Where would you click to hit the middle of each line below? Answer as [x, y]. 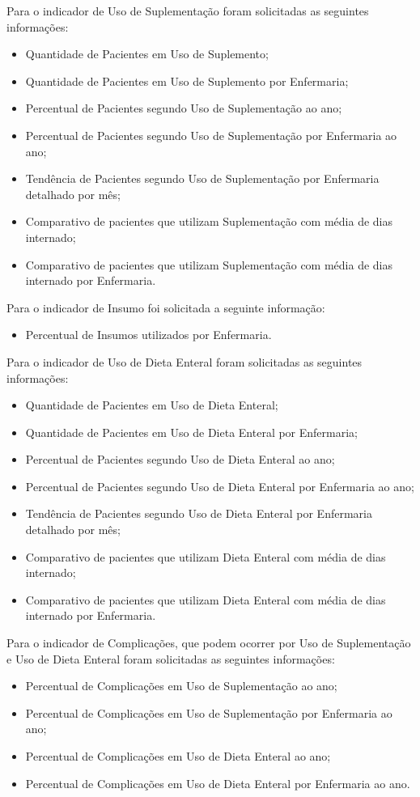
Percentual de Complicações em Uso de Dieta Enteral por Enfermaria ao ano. [218, 783]
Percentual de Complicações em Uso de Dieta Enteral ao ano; [178, 756]
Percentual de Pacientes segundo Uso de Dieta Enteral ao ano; [180, 459]
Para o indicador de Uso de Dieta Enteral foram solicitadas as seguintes [185, 361]
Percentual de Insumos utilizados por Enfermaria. [148, 335]
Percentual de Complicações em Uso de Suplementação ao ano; [181, 686]
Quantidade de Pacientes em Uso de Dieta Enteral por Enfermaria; [191, 432]
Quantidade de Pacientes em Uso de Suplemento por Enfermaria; [187, 81]
